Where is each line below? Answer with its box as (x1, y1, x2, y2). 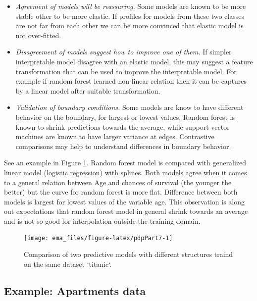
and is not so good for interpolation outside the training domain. (4, 215, 201, 226)
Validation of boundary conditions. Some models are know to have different (15, 102, 244, 112)
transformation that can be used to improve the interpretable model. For (15, 66, 237, 76)
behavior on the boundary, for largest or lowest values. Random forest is (15, 111, 235, 122)
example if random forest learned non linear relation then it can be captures (15, 76, 247, 86)
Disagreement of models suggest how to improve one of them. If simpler (15, 47, 232, 57)
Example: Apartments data (4, 283, 146, 298)
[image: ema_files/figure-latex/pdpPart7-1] (24, 235, 173, 242)
